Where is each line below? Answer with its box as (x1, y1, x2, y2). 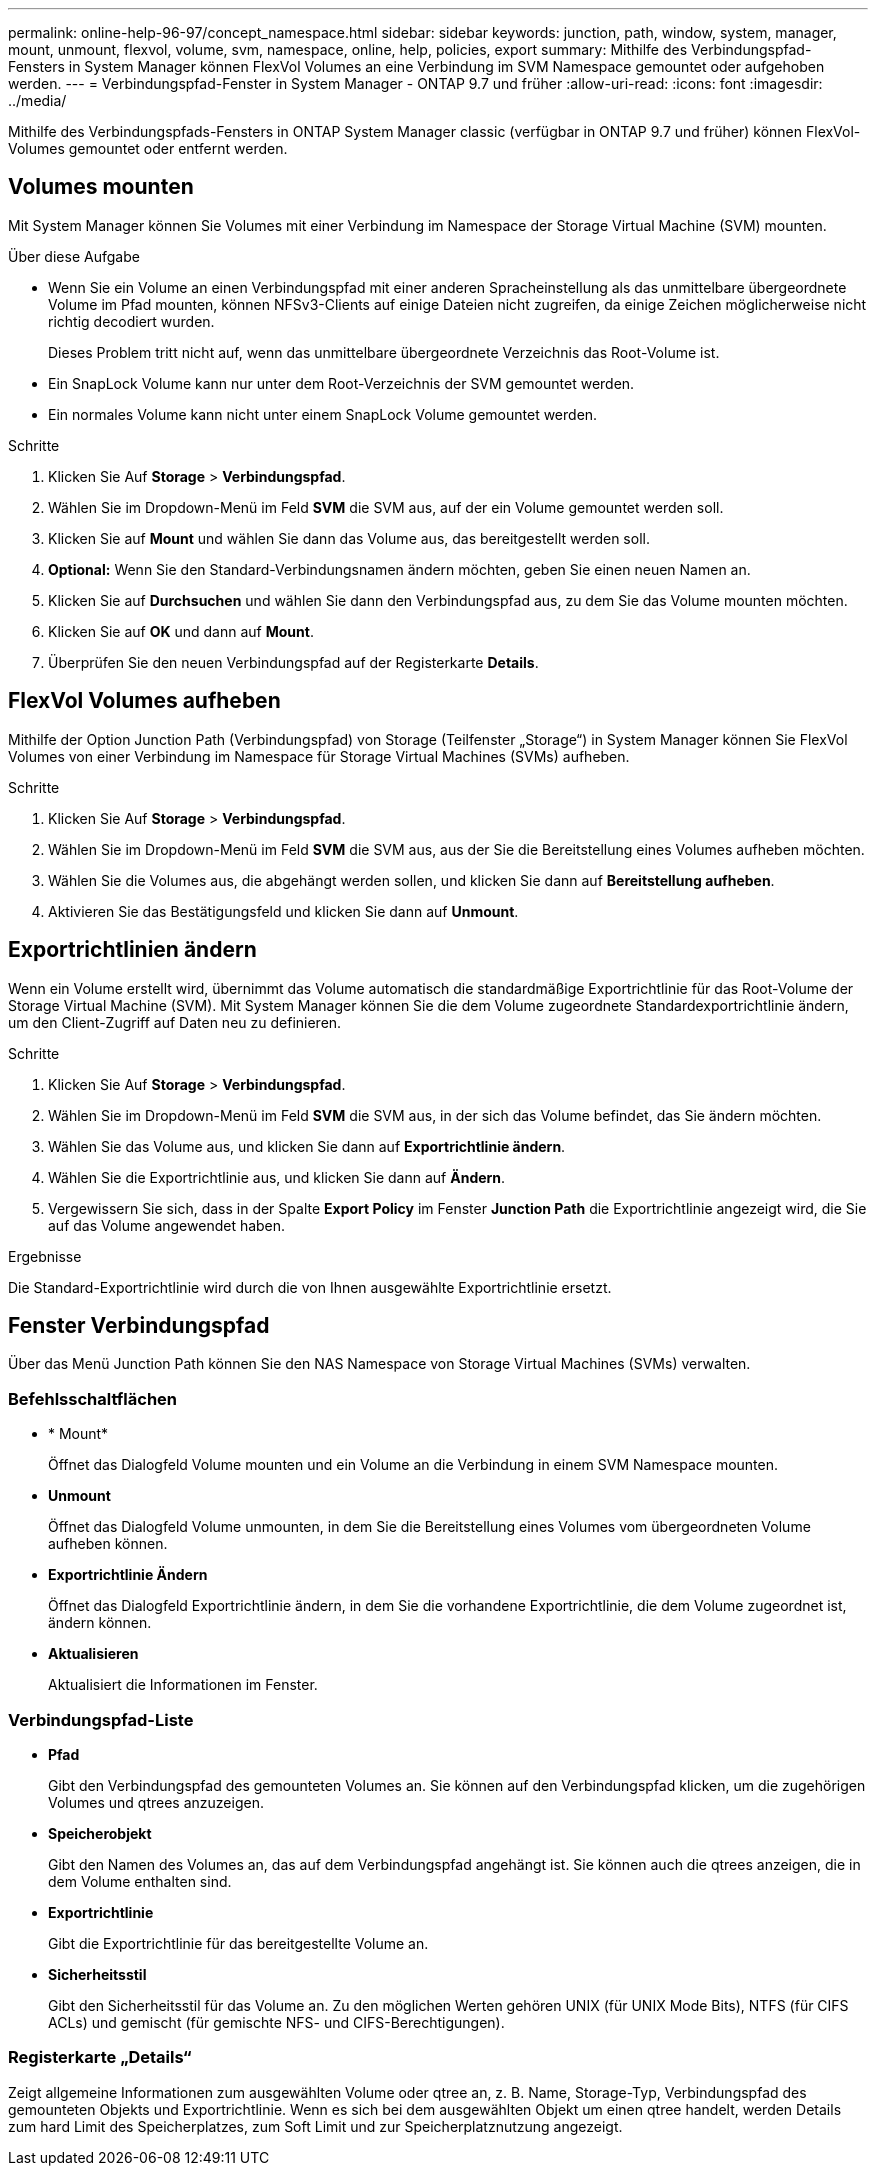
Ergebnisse (8, 1247, 82, 1265)
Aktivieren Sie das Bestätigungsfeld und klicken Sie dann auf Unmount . (48, 902, 519, 920)
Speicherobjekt (48, 1824, 152, 1842)
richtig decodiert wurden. (48, 312, 215, 330)
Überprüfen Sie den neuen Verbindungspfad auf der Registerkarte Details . (48, 653, 539, 671)
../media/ (8, 92, 67, 109)
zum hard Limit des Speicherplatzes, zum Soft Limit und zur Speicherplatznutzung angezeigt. (8, 2117, 623, 2135)
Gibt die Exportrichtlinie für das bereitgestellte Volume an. (48, 1934, 429, 1952)
